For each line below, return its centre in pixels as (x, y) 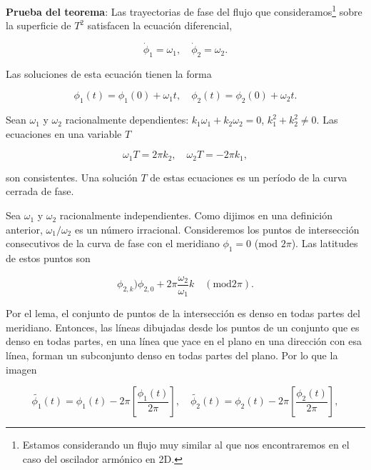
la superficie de (39, 25)
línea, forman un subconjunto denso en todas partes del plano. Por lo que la (172, 355)
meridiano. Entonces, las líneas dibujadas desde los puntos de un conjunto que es (183, 327)
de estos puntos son (48, 258)
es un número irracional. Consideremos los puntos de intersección (217, 229)
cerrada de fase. (40, 191)
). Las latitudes (325, 243)
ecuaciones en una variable (64, 133)
